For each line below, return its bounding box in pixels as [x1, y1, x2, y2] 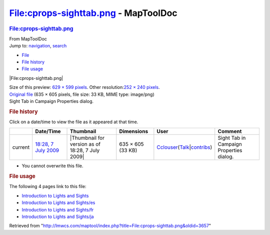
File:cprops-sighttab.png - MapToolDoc [9, 7, 177, 18]
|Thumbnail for [70, 135, 105, 142]
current [12, 144, 30, 151]
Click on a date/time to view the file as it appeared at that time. [9, 119, 138, 125]
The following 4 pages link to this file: [9, 184, 86, 190]
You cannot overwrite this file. [21, 163, 83, 169]
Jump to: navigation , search [9, 43, 67, 49]
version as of [70, 141, 101, 148]
